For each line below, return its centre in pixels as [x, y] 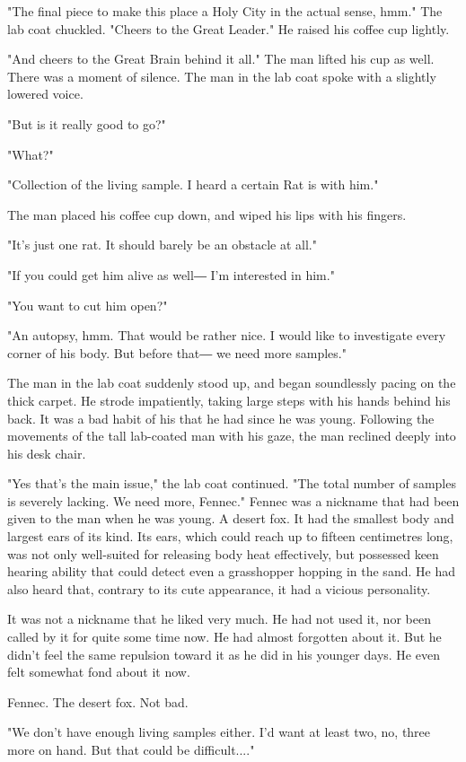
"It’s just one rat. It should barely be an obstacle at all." [162, 245]
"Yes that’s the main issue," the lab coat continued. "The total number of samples [232, 483]
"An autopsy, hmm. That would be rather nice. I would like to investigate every [227, 335]
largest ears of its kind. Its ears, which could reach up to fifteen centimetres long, [230, 536]
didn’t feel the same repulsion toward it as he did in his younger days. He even [224, 654]
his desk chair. [47, 453]
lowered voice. [45, 94]
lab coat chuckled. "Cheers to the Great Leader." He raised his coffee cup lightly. [229, 28]
